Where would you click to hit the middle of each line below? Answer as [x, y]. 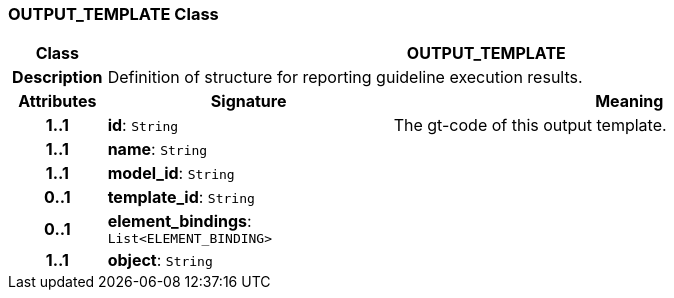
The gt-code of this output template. [530, 125]
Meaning [629, 101]
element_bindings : [179, 221]
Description [57, 77]
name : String [157, 149]
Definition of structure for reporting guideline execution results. [345, 77]
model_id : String [171, 173]
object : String [160, 260]
